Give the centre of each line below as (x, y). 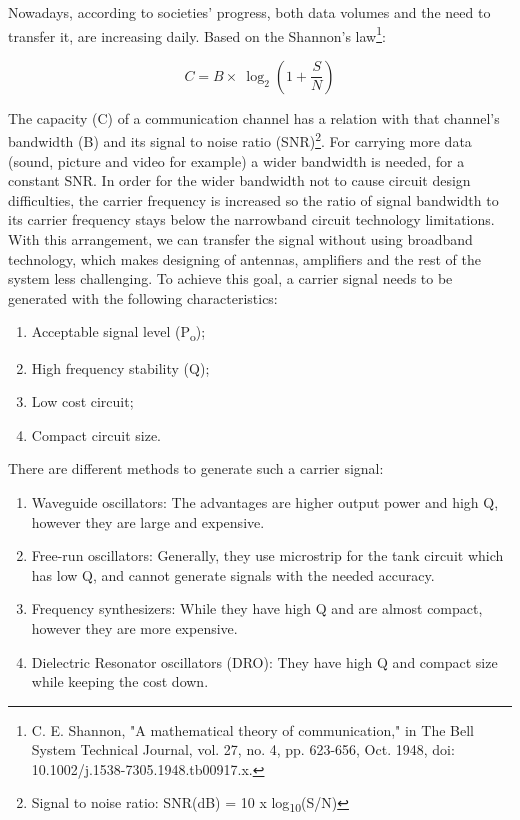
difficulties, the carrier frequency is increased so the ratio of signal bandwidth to (253, 199)
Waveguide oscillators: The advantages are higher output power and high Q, (265, 501)
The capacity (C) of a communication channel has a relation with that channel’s (254, 117)
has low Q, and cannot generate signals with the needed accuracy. (233, 574)
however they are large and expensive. (148, 521)
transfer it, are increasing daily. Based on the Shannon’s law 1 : (197, 34)
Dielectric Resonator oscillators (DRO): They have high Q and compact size (264, 661)
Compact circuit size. (96, 434)
